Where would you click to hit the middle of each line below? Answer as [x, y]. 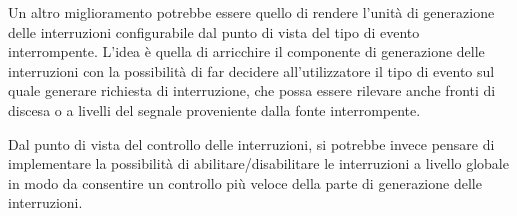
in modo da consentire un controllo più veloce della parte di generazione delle [245, 182]
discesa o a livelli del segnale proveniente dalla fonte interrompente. [214, 109]
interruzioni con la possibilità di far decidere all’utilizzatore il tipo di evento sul [251, 70]
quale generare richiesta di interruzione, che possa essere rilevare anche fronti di [252, 90]
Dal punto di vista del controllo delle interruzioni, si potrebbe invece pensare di [251, 143]
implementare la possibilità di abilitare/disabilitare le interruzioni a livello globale [258, 163]
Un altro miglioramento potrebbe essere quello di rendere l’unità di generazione [251, 12]
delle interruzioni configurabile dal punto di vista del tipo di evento [214, 31]
